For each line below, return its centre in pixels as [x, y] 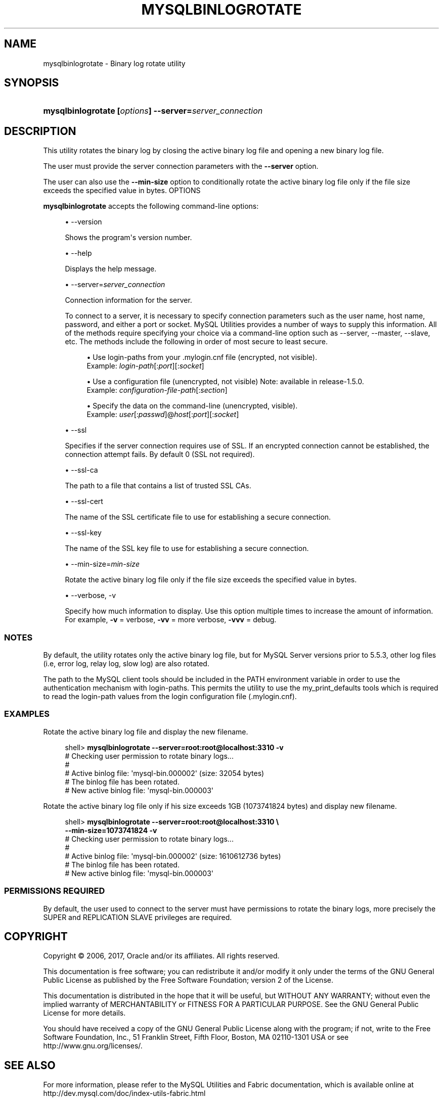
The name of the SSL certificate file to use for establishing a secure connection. [198, 517]
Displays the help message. [111, 269]
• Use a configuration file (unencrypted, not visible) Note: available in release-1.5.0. [225, 382]
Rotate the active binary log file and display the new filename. [146, 731]
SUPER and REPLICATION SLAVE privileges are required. [138, 917]
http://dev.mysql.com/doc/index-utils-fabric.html [124, 1093]
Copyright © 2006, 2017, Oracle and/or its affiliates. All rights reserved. [161, 956]
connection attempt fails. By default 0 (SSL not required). [160, 454]
